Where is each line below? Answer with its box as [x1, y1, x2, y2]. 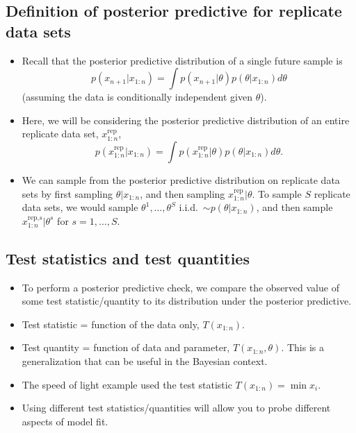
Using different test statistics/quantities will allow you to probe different [22, 400, 331, 415]
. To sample [252, 186, 302, 201]
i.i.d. [179, 200, 198, 214]
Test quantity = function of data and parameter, [22, 340, 230, 355]
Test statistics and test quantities [6, 247, 250, 269]
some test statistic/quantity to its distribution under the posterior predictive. [22, 294, 352, 308]
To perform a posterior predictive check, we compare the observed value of [22, 280, 339, 294]
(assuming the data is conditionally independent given [22, 90, 253, 104]
